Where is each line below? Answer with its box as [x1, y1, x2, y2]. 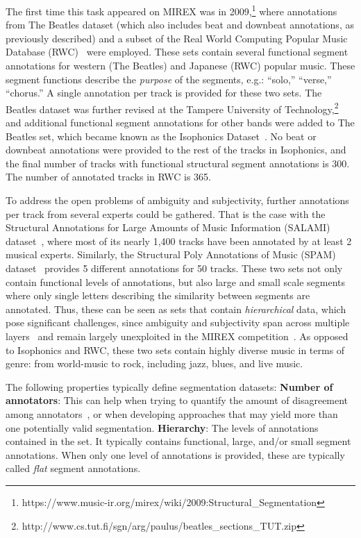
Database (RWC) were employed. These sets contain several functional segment [6, 44, 349, 59]
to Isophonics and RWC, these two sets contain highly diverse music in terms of [6, 342, 345, 357]
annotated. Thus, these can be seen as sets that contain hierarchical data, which [6, 301, 346, 316]
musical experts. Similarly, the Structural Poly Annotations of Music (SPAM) [6, 247, 336, 262]
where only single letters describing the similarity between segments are [6, 288, 310, 303]
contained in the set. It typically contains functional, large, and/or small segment [6, 434, 351, 448]
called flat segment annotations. [6, 461, 141, 476]
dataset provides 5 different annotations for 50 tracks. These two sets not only [6, 261, 343, 275]
